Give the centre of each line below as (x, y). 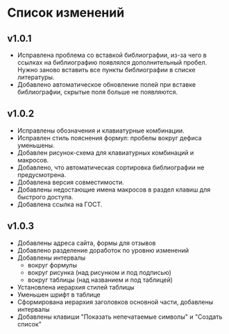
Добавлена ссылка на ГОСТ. (60, 204)
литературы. (36, 77)
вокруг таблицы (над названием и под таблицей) (100, 280)
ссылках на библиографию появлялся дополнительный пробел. (112, 62)
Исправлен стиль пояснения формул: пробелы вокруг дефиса (110, 137)
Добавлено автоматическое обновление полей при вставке (107, 84)
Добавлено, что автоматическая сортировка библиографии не (111, 167)
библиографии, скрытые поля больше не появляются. (97, 92)
